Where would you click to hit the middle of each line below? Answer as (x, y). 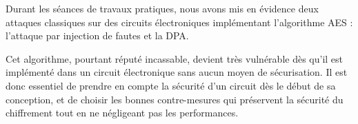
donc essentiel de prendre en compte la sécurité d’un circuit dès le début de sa (171, 85)
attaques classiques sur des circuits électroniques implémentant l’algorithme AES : (179, 22)
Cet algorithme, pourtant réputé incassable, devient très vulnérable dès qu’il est (175, 58)
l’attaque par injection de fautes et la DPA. (97, 35)
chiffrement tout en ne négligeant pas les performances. (122, 113)
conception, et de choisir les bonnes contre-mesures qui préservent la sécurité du (175, 99)
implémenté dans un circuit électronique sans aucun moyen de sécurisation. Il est (177, 72)
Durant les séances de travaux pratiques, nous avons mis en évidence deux (162, 8)
